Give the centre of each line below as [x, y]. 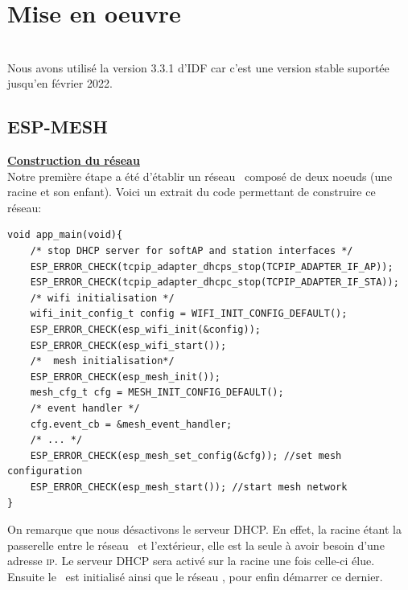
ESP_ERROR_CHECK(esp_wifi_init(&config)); [145, 330]
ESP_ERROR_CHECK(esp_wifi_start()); [128, 345]
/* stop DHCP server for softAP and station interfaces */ [192, 251]
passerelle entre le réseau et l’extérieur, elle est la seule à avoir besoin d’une [196, 545]
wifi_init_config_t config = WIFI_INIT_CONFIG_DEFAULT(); [189, 314]
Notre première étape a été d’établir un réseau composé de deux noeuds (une [200, 176]
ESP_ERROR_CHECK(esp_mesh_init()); [125, 377]
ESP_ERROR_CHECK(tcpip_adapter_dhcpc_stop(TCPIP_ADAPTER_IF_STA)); [214, 283]
